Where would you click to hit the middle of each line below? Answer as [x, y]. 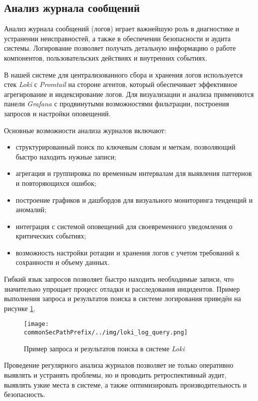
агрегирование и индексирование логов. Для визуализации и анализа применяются [129, 94]
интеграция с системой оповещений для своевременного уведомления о [124, 226]
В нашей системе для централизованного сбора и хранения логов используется [124, 74]
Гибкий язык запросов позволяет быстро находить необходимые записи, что [119, 279]
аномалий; [31, 209]
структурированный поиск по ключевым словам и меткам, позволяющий [126, 147]
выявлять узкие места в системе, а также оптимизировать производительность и [126, 384]
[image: [37, 324]
